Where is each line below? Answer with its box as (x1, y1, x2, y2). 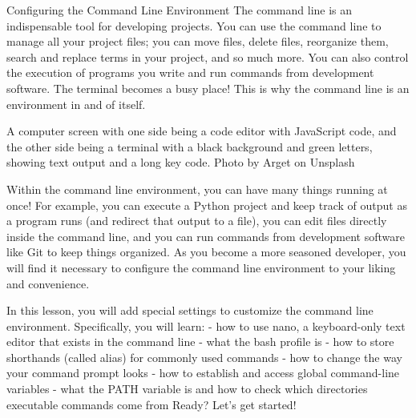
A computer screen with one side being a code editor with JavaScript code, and (6, 123, 397, 139)
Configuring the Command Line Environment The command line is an (6, 2, 353, 18)
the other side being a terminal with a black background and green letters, (6, 138, 373, 155)
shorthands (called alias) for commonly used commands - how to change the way (6, 348, 402, 365)
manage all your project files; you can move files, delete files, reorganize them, (6, 33, 389, 50)
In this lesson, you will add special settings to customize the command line (6, 302, 374, 319)
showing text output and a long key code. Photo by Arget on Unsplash (6, 154, 355, 171)
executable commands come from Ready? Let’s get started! (6, 396, 297, 412)
